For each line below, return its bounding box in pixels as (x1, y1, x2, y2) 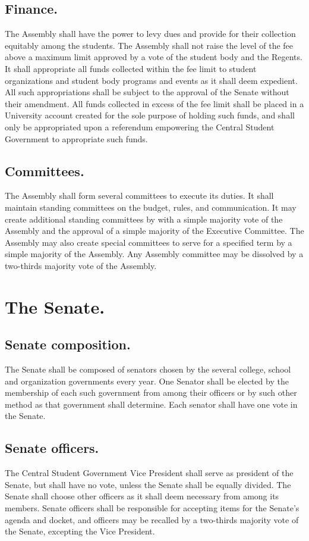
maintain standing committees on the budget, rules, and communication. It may (5, 201, 297, 213)
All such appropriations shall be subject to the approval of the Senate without (5, 86, 289, 98)
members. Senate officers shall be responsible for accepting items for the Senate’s (5, 502, 299, 514)
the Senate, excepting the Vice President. (5, 525, 155, 537)
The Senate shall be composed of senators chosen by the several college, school (5, 363, 291, 376)
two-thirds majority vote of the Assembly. (5, 259, 157, 271)
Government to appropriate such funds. (5, 132, 148, 145)
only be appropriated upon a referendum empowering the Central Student (5, 120, 275, 133)
